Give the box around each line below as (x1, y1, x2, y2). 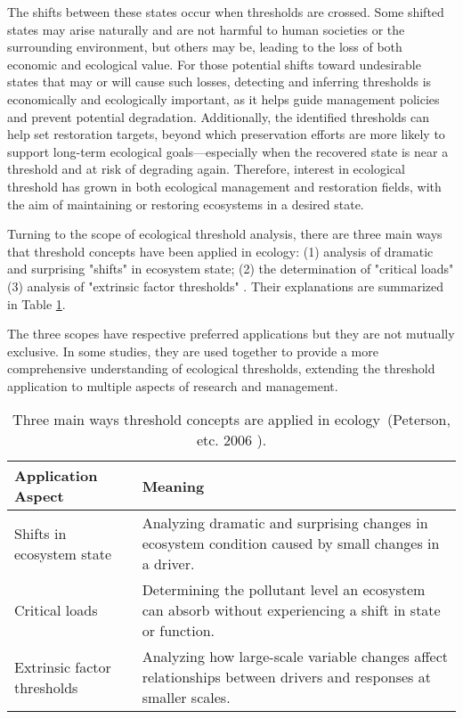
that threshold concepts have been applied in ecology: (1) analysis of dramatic (7, 241, 434, 260)
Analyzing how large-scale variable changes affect (142, 646, 448, 667)
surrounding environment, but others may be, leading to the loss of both (7, 37, 402, 56)
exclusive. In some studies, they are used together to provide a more (7, 341, 378, 360)
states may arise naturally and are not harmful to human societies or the (7, 20, 405, 38)
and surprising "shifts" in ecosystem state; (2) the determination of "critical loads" (7, 259, 454, 278)
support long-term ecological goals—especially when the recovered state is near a (7, 142, 449, 160)
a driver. (142, 553, 195, 575)
